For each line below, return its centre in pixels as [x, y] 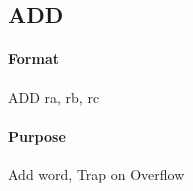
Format [33, 58]
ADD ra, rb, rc [54, 96]
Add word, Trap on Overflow [96, 173]
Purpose [37, 135]
